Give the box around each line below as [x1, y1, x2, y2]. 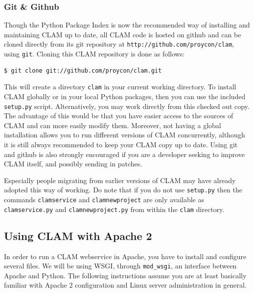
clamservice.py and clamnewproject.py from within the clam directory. [4, 204, 225, 214]
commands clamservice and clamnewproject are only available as [4, 194, 205, 205]
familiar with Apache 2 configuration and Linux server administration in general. [4, 280, 247, 290]
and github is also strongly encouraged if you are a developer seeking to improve [4, 149, 245, 159]
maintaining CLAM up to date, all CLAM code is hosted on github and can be [4, 29, 241, 39]
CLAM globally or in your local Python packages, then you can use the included [4, 91, 246, 101]
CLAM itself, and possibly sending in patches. [4, 159, 142, 169]
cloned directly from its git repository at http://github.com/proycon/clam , [4, 39, 234, 49]
